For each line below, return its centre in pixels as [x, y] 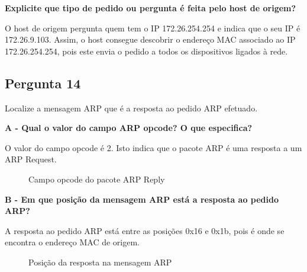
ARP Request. [31, 159]
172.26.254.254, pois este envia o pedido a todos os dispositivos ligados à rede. [146, 51]
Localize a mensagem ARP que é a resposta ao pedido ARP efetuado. [131, 108]
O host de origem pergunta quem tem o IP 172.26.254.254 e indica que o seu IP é [153, 28]
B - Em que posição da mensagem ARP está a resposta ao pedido [142, 199]
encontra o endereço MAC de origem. [72, 242]
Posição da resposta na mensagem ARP [100, 262]
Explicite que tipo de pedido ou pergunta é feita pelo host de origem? [151, 8]
